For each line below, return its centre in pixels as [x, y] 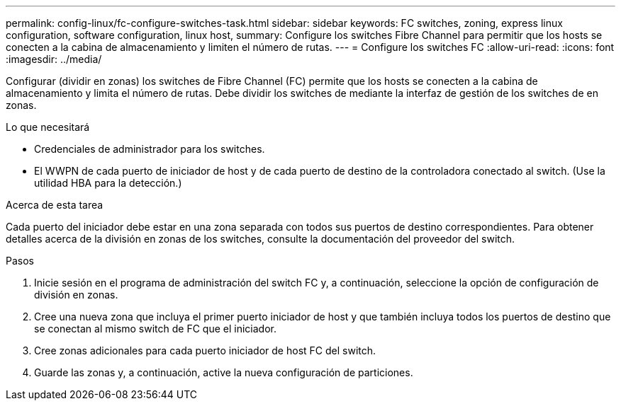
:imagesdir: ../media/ [54, 59]
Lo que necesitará [48, 127]
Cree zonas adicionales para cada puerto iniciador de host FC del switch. [205, 350]
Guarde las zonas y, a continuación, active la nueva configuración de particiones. [224, 372]
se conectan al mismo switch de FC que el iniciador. [155, 329]
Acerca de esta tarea [55, 205]
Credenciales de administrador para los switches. [150, 149]
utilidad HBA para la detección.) [108, 183]
